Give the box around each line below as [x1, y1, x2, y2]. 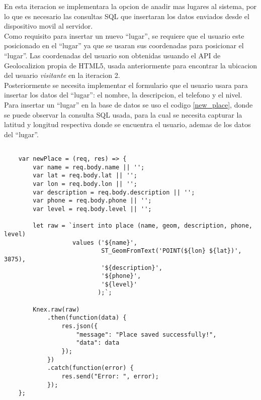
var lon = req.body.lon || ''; [33, 180, 137, 187]
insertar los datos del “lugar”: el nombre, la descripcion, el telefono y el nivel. [4, 89, 242, 100]
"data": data [76, 339, 120, 347]
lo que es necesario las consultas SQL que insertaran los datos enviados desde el [4, 11, 249, 21]
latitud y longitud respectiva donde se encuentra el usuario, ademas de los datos [4, 119, 251, 130]
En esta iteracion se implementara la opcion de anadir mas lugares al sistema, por [4, 1, 257, 11]
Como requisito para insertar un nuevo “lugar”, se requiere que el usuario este [4, 30, 244, 41]
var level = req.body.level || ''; [33, 205, 152, 213]
